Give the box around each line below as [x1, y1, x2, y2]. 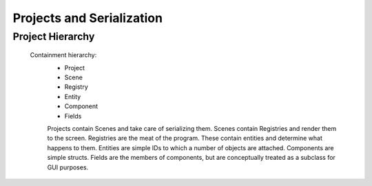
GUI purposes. [47, 163, 89, 172]
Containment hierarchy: [30, 51, 97, 59]
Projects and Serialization [12, 10, 163, 25]
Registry [64, 83, 89, 91]
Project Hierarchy [12, 30, 95, 43]
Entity [64, 92, 81, 101]
